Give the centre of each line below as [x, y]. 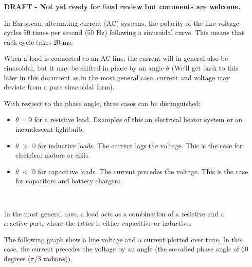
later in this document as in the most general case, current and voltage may [117, 77]
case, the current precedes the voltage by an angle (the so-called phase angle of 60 [126, 249]
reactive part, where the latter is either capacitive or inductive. [98, 223]
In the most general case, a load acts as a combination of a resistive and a [114, 213]
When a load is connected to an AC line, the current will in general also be [116, 58]
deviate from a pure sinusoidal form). [59, 87]
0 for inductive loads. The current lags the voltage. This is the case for [137, 145]
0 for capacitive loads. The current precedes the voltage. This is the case [140, 171]
